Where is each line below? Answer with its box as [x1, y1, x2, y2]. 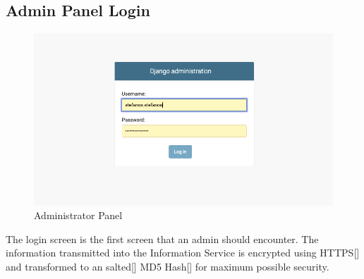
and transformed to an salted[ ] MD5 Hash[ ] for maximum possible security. [6, 259, 329, 273]
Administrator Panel [34, 208, 123, 223]
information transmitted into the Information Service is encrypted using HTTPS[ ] [6, 245, 360, 260]
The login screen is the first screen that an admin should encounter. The [6, 231, 319, 246]
